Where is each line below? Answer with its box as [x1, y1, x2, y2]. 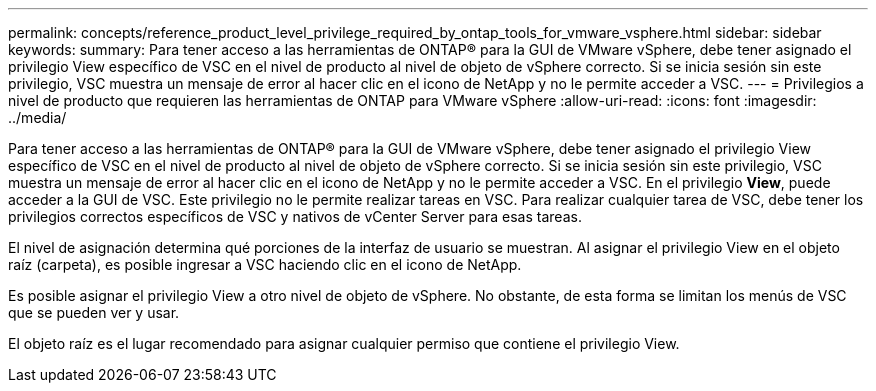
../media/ [8, 109, 67, 126]
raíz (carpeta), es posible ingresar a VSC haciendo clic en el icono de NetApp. [8, 256, 522, 273]
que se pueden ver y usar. [8, 304, 180, 321]
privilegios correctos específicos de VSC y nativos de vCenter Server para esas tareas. [8, 208, 582, 225]
